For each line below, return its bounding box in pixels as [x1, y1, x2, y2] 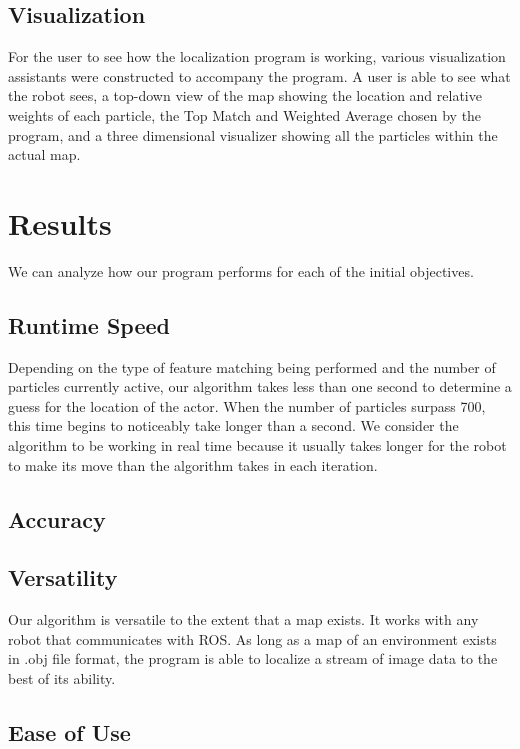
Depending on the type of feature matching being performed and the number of [8, 356, 496, 377]
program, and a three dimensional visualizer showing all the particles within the [8, 124, 498, 145]
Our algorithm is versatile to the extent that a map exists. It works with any [8, 609, 479, 630]
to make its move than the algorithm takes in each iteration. [8, 454, 378, 475]
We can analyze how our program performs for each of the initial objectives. [8, 260, 474, 281]
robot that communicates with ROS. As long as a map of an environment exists [8, 628, 497, 649]
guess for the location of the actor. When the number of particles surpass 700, [8, 395, 486, 416]
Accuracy [8, 503, 106, 534]
